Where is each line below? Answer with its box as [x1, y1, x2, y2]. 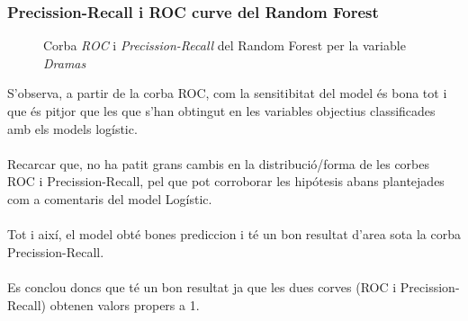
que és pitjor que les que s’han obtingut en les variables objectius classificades [7, 102, 436, 120]
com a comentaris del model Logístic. [7, 189, 212, 208]
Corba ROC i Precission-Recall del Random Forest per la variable [43, 36, 406, 55]
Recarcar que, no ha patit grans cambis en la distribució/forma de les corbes [7, 154, 430, 173]
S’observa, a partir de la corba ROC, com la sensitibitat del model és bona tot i [7, 84, 447, 103]
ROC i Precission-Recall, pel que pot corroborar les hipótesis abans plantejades [7, 172, 445, 191]
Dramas [43, 53, 86, 72]
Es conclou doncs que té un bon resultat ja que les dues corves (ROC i [7, 277, 397, 296]
